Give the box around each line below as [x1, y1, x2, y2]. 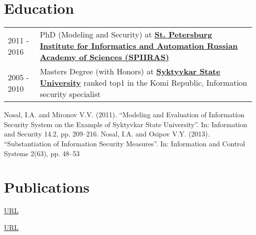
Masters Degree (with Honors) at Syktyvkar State [39, 66, 221, 77]
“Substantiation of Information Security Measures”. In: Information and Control [4, 138, 245, 148]
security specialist [39, 88, 101, 100]
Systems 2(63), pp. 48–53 [4, 148, 80, 158]
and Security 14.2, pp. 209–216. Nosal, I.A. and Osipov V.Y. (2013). [4, 129, 210, 139]
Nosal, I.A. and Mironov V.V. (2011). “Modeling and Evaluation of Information [4, 109, 245, 120]
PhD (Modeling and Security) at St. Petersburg [39, 29, 212, 40]
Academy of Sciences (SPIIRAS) [39, 51, 169, 63]
